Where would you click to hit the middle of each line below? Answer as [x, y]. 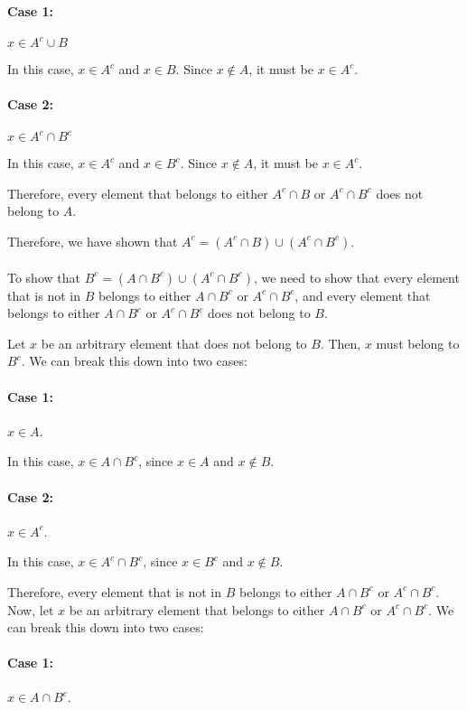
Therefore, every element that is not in [115, 591]
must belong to [418, 343]
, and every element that [363, 295]
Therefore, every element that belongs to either [138, 193]
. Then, [341, 343]
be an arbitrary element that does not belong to [174, 343]
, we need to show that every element [356, 277]
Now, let [31, 609]
